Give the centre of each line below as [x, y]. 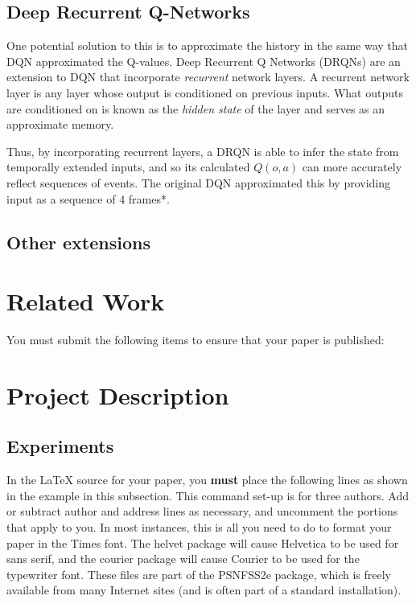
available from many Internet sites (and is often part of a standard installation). [204, 590]
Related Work [86, 301]
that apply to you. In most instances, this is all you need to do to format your [199, 527]
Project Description [118, 394]
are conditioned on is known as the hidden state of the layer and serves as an [196, 108]
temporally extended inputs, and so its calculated [128, 167]
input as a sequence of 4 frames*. [88, 198]
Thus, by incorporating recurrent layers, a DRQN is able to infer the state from [203, 151]
